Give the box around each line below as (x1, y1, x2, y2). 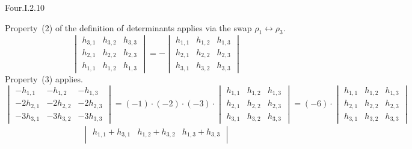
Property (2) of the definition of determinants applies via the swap (5, 21, 252, 34)
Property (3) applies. (5, 73, 83, 85)
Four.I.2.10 (5, 1, 45, 13)
